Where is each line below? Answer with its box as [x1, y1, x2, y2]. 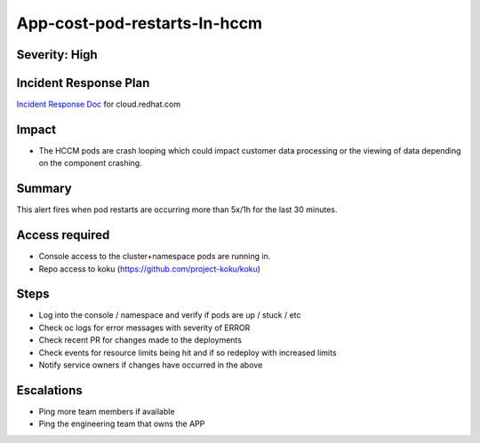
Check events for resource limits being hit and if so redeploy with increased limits [38, 347, 337, 358]
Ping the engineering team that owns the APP [38, 418, 205, 430]
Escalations [16, 383, 84, 398]
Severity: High [16, 47, 98, 62]
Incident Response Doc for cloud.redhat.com [16, 99, 181, 110]
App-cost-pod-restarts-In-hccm [16, 13, 262, 33]
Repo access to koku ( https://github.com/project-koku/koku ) [38, 263, 261, 274]
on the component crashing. [38, 158, 142, 169]
